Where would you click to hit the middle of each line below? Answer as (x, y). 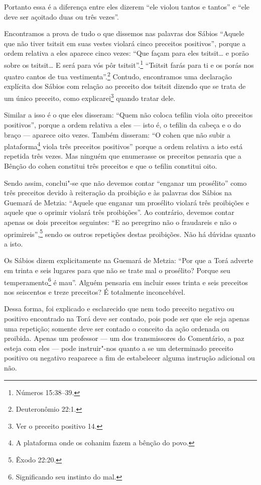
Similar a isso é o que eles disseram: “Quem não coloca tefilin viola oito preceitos (128, 115)
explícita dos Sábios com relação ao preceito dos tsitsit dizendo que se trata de (125, 86)
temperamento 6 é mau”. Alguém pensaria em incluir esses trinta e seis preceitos (126, 281)
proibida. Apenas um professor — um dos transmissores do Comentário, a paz (124, 338)
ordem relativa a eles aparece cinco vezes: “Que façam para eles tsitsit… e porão (126, 53)
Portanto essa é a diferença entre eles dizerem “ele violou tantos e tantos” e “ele (127, 7)
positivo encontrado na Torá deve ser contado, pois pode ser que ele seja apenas (127, 318)
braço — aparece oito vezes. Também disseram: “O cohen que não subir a (117, 134)
